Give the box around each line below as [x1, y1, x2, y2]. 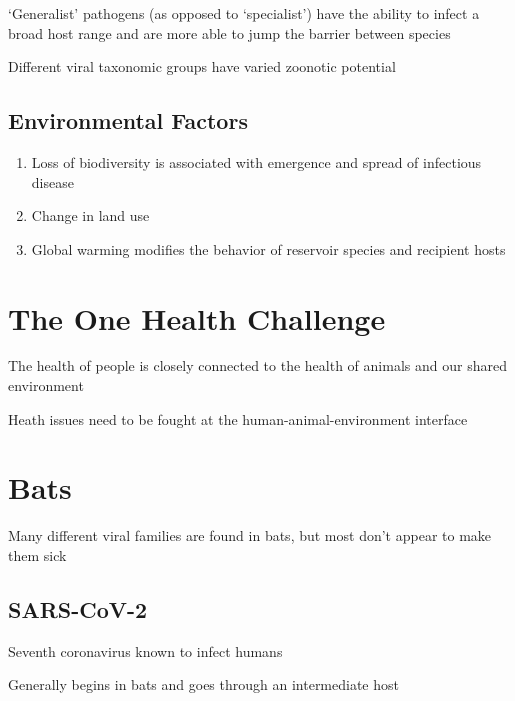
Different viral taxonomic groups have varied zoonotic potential [8, 56, 396, 77]
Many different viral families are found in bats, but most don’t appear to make [8, 525, 492, 546]
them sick [8, 544, 67, 565]
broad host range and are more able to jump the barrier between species [8, 22, 451, 43]
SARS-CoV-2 [8, 593, 148, 624]
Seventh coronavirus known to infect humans [8, 640, 283, 661]
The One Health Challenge [8, 297, 386, 338]
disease [31, 171, 74, 192]
